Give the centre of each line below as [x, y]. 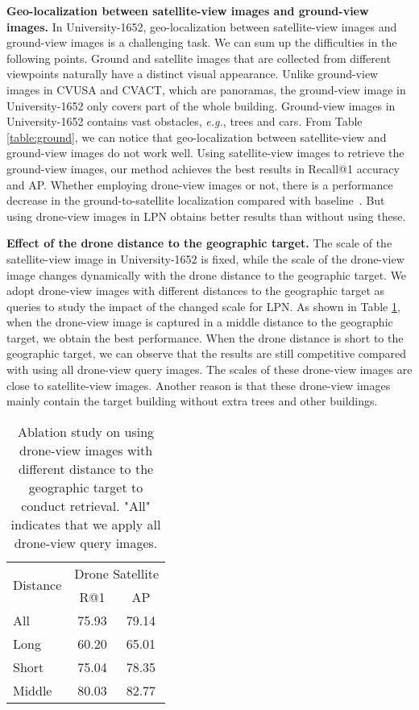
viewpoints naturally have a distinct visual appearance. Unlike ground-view [193, 74]
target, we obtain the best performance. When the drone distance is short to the [205, 337]
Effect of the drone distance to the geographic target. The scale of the [199, 243]
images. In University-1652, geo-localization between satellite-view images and [202, 26]
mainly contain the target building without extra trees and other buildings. [192, 401]
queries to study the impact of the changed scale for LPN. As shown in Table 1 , [203, 306]
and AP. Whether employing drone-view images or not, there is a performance [200, 184]
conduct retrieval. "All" [86, 505]
